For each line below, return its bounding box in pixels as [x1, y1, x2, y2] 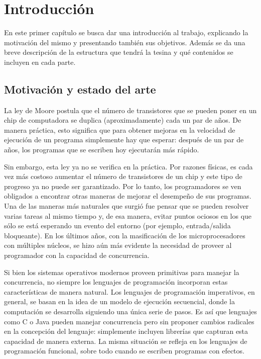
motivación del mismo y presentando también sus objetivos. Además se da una [4, 37, 245, 47]
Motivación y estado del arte [4, 81, 156, 97]
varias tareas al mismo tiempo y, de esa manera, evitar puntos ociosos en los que [4, 210, 252, 221]
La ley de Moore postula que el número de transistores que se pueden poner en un [4, 105, 257, 115]
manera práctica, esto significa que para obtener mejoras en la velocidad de [4, 124, 235, 135]
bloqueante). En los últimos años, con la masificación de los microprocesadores [4, 230, 245, 240]
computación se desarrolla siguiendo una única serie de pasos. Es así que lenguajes [4, 306, 257, 316]
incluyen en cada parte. [4, 56, 76, 67]
